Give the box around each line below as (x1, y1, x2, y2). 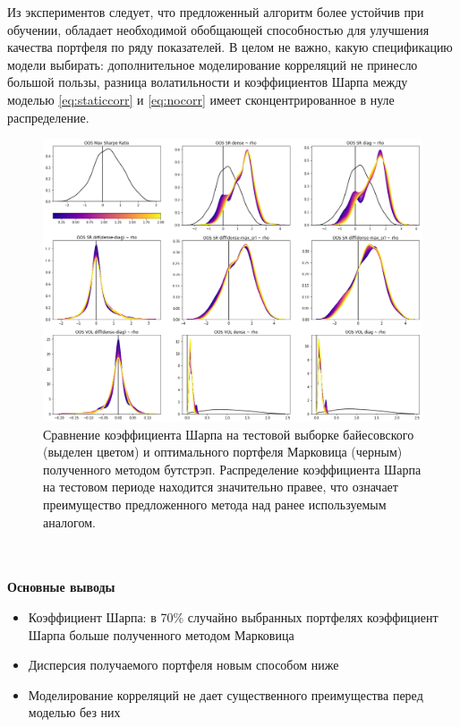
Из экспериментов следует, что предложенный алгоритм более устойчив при (7, 3, 424, 21)
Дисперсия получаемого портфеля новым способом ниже (28, 655, 339, 674)
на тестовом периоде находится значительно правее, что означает (43, 477, 398, 496)
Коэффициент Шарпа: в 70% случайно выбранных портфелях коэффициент (28, 608, 439, 627)
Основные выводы (7, 577, 115, 596)
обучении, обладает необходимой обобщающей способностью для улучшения (7, 20, 430, 38)
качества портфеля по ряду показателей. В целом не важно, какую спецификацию (7, 38, 453, 56)
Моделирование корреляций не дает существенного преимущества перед (28, 685, 423, 704)
